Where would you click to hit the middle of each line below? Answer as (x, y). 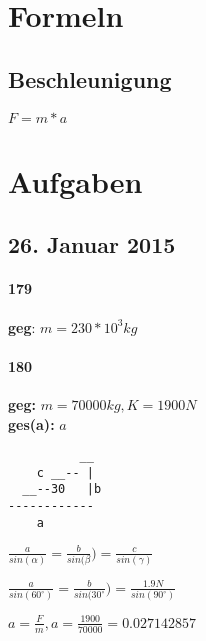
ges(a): (31, 423)
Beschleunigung (90, 78)
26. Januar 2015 (92, 244)
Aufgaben (75, 180)
